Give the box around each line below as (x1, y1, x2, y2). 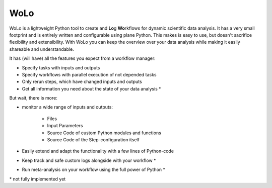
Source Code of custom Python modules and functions (47, 130, 161, 136)
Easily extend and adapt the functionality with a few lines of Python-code (22, 148, 174, 154)
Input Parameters (47, 123, 83, 129)
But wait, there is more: (9, 95, 57, 101)
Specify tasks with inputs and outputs (22, 64, 100, 70)
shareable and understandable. (9, 46, 74, 52)
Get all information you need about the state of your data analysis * (22, 85, 161, 91)
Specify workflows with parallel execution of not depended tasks (22, 71, 157, 77)
